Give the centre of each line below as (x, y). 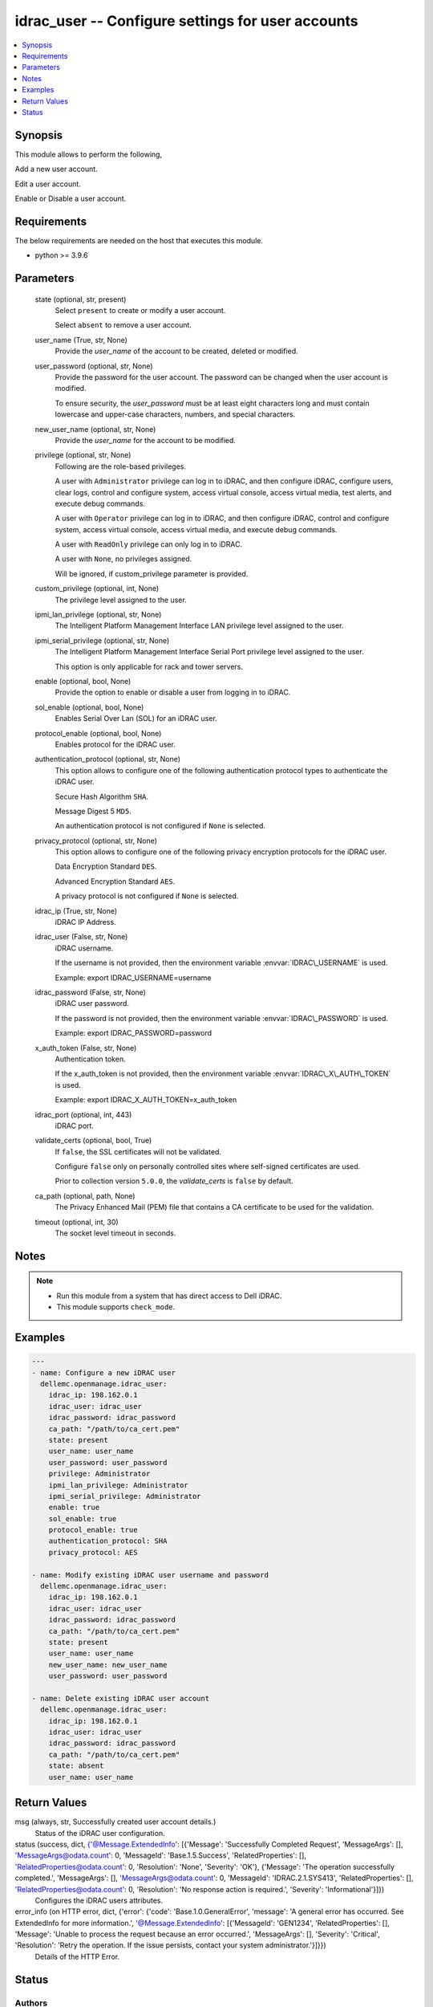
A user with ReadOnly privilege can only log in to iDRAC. (149, 544)
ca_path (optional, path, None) (85, 1195)
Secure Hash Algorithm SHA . (101, 796)
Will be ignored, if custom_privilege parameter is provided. (152, 573)
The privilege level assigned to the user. (121, 600)
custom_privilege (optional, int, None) (97, 588)
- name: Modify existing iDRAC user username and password (150, 1575)
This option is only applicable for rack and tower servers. (149, 666)
